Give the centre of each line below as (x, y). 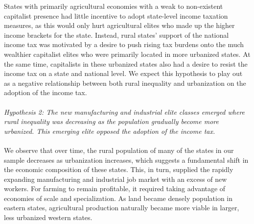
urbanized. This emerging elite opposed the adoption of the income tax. (110, 131)
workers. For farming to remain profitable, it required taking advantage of (115, 188)
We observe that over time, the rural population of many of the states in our (119, 150)
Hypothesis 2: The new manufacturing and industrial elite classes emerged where (125, 112)
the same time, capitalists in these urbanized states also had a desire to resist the (126, 63)
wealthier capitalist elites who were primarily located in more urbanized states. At (127, 54)
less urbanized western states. (48, 217)
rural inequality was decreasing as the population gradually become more (111, 121)
